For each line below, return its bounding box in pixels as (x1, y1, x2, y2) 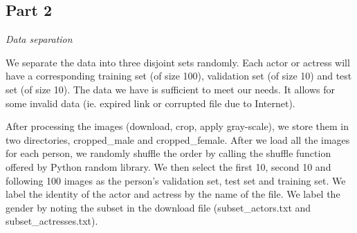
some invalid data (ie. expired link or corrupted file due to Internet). (6, 95, 295, 110)
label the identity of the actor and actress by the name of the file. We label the (6, 187, 340, 201)
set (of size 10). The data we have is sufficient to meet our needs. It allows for (6, 82, 336, 96)
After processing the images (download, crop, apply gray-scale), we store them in (6, 119, 349, 133)
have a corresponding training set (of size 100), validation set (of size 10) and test (6, 68, 352, 83)
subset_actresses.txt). (6, 214, 98, 228)
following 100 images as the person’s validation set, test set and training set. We (6, 173, 346, 187)
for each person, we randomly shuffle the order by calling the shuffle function (6, 146, 331, 160)
